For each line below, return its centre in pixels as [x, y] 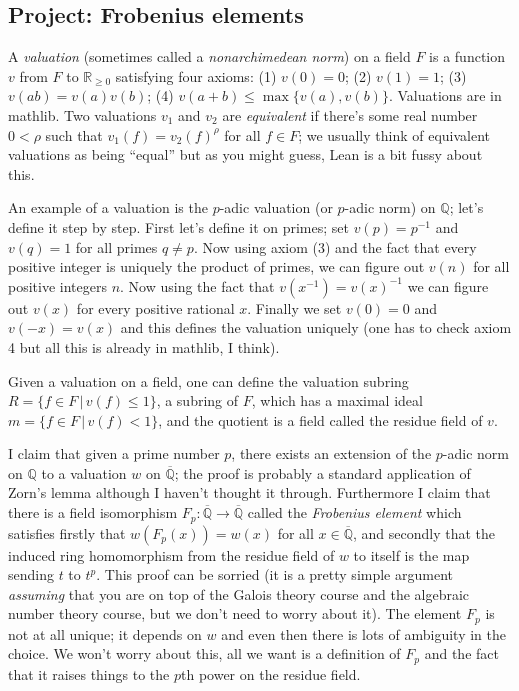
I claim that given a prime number [114, 453]
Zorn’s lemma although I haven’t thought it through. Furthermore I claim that [249, 492]
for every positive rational [155, 307]
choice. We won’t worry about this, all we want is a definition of [204, 653]
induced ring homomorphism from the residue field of [171, 554]
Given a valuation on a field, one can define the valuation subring [208, 380]
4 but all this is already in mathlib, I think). [144, 346]
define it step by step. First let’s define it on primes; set [178, 226]
